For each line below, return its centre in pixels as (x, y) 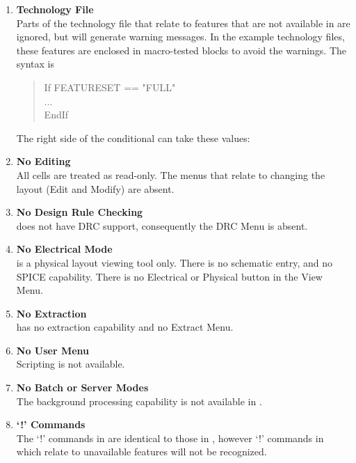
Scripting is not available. (71, 364)
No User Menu (53, 350)
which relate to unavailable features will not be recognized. (141, 452)
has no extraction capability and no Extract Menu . (125, 327)
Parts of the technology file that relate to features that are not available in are (183, 23)
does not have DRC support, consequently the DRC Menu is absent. (162, 225)
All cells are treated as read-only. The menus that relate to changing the (171, 174)
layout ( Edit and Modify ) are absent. (95, 188)
